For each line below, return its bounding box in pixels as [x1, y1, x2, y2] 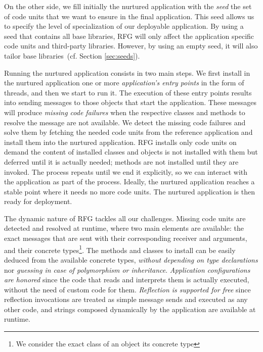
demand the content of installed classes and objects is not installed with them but [4, 146, 258, 157]
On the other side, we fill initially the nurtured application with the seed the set [4, 1, 252, 11]
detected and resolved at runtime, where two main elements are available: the [4, 223, 244, 233]
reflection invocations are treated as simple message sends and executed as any [4, 294, 248, 305]
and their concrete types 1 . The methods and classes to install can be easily [4, 243, 236, 255]
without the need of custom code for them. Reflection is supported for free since [4, 284, 251, 294]
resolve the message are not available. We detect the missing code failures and [4, 117, 246, 127]
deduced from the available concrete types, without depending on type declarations [4, 254, 258, 265]
